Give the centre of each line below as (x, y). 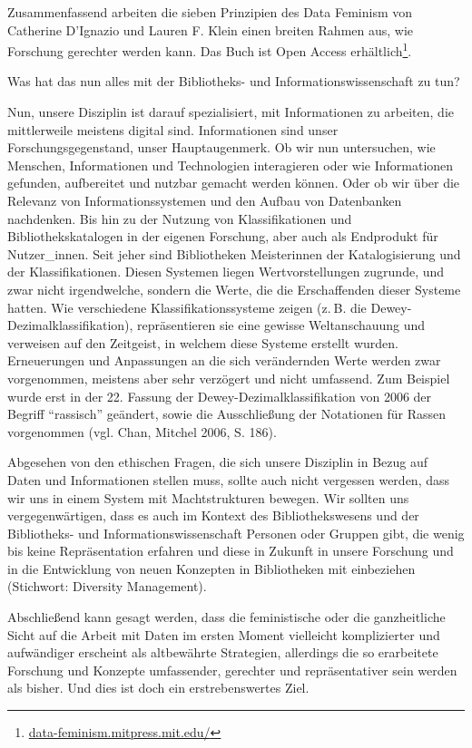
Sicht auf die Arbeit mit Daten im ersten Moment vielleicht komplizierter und (224, 634)
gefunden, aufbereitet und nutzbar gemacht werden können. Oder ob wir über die (234, 183)
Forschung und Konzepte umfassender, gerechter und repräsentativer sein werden (232, 670)
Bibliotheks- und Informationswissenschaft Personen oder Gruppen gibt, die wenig (236, 533)
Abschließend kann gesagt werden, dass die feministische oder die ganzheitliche (226, 617)
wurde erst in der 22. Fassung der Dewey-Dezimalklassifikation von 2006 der (220, 396)
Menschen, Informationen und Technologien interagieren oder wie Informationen (231, 165)
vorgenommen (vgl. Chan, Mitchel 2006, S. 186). (142, 431)
